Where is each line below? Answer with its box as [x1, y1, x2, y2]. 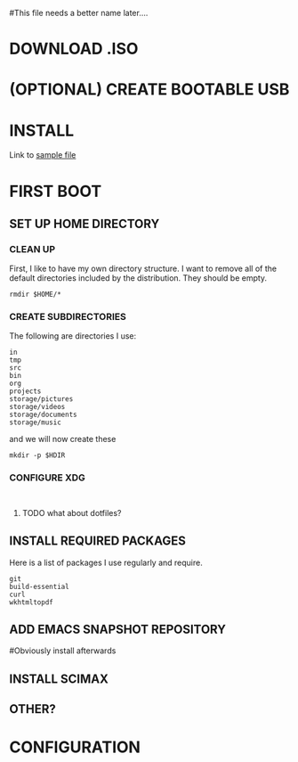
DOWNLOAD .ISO [9, 39, 139, 59]
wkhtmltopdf [9, 597, 53, 607]
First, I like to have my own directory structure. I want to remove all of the [9, 263, 278, 274]
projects [9, 387, 42, 396]
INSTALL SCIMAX [9, 671, 109, 686]
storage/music [9, 418, 62, 427]
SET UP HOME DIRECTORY [9, 216, 160, 231]
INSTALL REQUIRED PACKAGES [9, 534, 187, 549]
